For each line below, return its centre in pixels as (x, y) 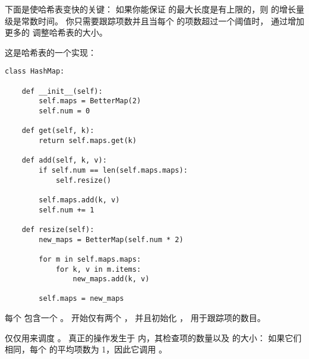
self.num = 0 (64, 111)
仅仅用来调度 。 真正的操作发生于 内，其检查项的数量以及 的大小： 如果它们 (153, 337)
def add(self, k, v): (64, 161)
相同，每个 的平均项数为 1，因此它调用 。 (86, 349)
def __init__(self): (62, 91)
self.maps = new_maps (81, 299)
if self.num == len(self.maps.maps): (113, 170)
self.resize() (83, 180)
